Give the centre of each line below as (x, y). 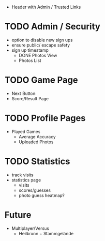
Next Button (23, 93)
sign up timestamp (30, 50)
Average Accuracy (37, 136)
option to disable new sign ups (42, 40)
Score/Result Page (30, 98)
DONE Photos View (38, 55)
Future (18, 215)
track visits (22, 175)
